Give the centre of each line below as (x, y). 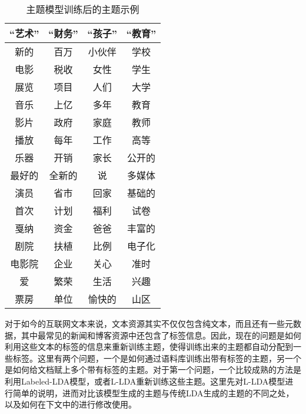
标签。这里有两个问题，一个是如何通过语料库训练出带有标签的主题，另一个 (157, 358)
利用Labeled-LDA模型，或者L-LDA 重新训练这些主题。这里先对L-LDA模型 (145, 381)
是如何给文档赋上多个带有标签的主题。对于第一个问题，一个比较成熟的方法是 (153, 370)
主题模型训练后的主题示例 (83, 9)
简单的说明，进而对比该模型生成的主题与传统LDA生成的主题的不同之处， (153, 393)
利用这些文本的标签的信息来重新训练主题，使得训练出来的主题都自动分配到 (149, 347)
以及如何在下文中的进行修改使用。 (71, 404)
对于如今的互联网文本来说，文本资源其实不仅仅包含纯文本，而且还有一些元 (149, 323)
